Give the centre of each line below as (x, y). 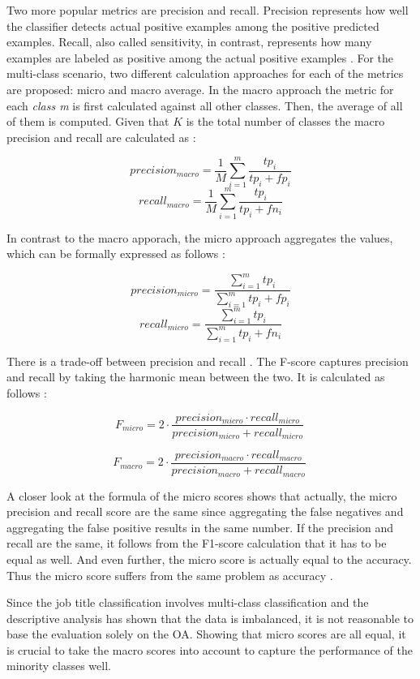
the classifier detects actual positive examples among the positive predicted (193, 26)
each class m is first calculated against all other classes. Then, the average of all (205, 105)
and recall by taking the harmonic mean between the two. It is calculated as (196, 377)
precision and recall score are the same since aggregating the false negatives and (205, 511)
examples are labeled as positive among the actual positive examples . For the (200, 57)
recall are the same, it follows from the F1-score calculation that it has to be (197, 543)
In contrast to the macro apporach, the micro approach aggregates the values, (200, 237)
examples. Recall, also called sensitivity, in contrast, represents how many (189, 42)
